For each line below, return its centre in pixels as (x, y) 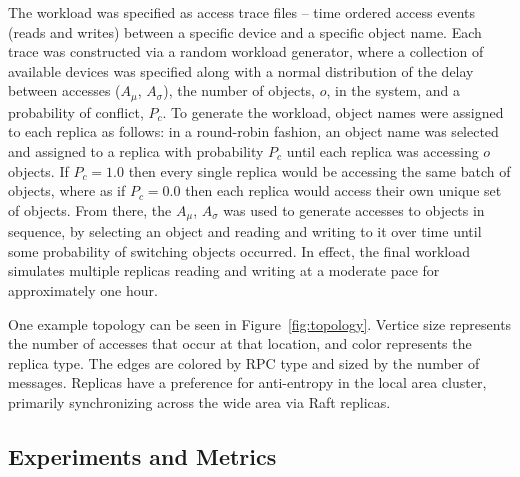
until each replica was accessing (382, 151)
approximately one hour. (83, 290)
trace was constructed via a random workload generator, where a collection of (246, 51)
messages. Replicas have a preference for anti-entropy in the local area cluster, (247, 382)
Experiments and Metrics (142, 455)
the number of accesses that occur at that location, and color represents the (240, 343)
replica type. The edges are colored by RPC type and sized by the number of (244, 362)
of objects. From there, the (90, 209)
